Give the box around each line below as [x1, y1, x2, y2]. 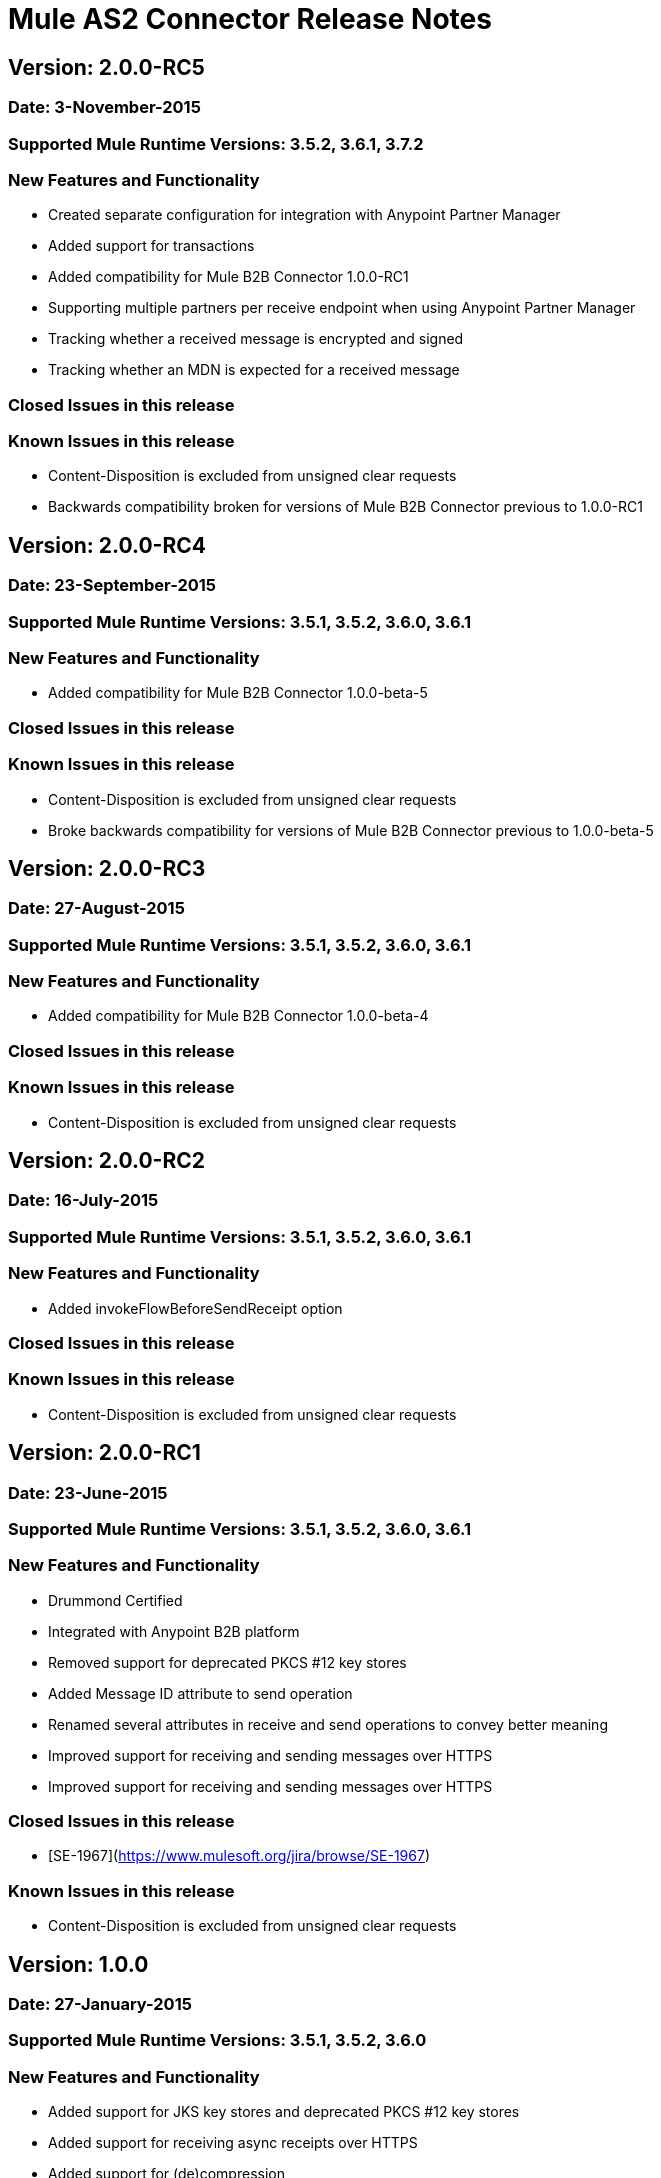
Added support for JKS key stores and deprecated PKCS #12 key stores [48, 2103, 520, 2121]
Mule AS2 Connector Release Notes [8, 2, 492, 36]
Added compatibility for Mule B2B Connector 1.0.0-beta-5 [48, 684, 428, 702]
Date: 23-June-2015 [8, 1482, 168, 1503]
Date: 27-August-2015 [8, 898, 185, 919]
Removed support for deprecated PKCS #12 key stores [48, 1653, 407, 1671]
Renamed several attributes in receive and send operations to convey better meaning [48, 1715, 608, 1733]
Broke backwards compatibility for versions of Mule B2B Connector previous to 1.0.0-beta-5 [48, 821, 654, 839]
